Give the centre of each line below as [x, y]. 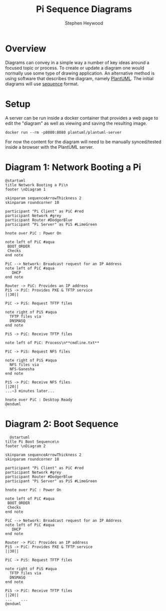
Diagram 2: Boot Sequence [62, 424]
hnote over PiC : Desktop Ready [39, 400]
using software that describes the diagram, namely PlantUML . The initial [79, 78]
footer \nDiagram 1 [25, 189]
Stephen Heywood [84, 23]
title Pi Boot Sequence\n [32, 442]
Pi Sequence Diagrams [84, 9]
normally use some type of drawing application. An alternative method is [80, 73]
